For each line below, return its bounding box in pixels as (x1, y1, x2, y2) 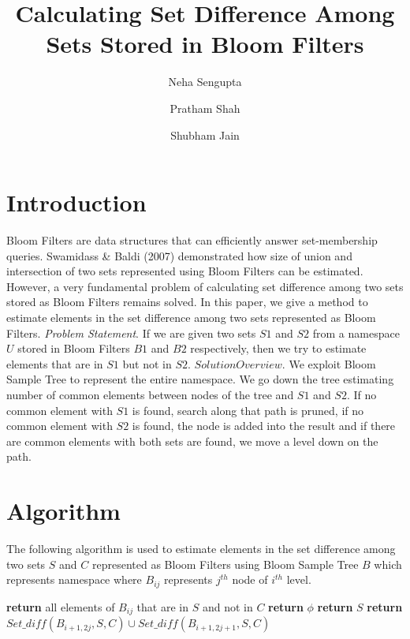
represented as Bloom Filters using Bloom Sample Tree (91, 555, 359, 572)
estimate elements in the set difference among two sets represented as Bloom (6, 309, 376, 325)
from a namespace (312, 324, 400, 341)
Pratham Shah (170, 99, 240, 116)
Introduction (6, 186, 147, 219)
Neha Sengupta (168, 73, 242, 90)
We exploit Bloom (289, 355, 376, 372)
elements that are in (6, 355, 103, 372)
